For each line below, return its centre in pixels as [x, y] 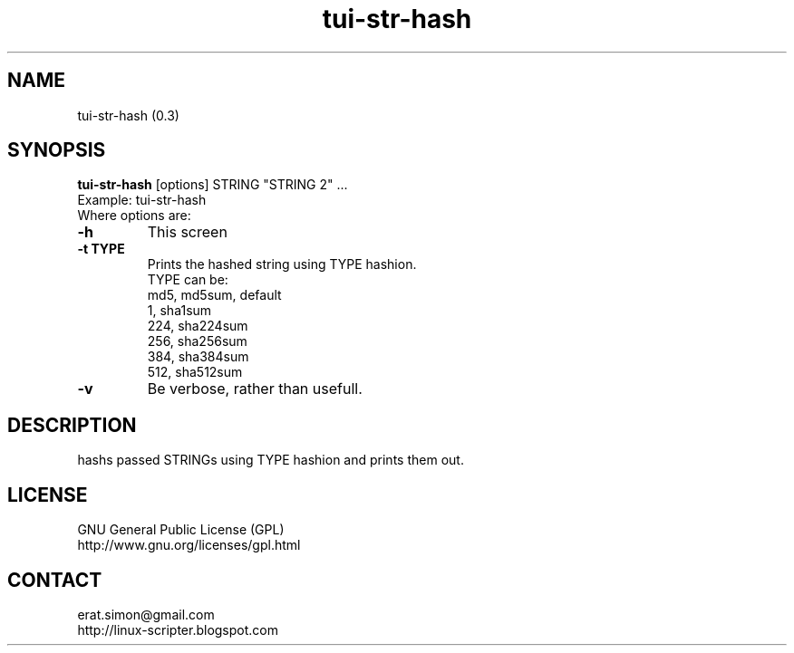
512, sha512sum [195, 372]
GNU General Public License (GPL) [181, 530]
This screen [187, 232]
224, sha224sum [198, 326]
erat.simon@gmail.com [146, 614]
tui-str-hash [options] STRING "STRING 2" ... [213, 185]
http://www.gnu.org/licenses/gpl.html [189, 545]
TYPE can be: [188, 280]
